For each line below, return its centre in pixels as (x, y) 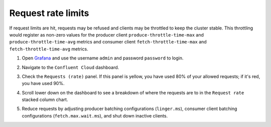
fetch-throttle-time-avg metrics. (49, 49)
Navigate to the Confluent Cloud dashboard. (71, 67)
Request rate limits (49, 13)
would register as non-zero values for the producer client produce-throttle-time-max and (107, 34)
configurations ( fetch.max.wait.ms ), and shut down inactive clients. (95, 115)
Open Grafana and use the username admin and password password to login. (103, 58)
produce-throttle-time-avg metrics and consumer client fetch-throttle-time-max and (108, 42)
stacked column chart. (45, 99)
